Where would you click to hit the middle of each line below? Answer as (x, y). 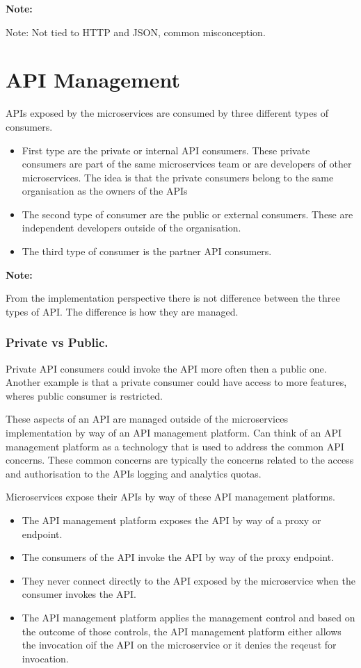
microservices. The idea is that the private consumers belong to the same (178, 177)
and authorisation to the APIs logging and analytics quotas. (134, 473)
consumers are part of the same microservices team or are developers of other (187, 164)
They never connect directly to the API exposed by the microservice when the (188, 580)
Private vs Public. (57, 342)
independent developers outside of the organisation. (131, 228)
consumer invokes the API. (79, 594)
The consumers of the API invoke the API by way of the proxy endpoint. (178, 557)
